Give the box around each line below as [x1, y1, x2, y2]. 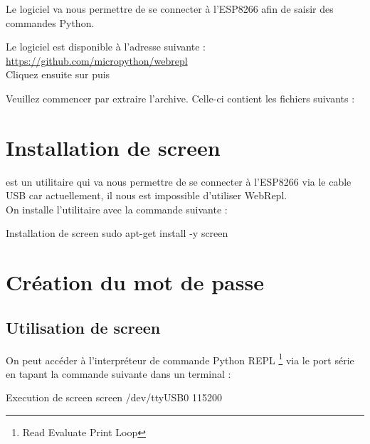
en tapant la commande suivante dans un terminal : [6, 366, 231, 381]
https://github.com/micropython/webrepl [6, 53, 188, 68]
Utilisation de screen [6, 316, 161, 338]
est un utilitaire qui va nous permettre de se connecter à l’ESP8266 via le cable [6, 174, 351, 189]
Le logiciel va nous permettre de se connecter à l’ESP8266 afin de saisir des [6, 1, 334, 16]
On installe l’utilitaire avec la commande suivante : [6, 201, 228, 216]
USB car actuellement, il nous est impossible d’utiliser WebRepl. [6, 188, 287, 203]
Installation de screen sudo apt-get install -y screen [6, 226, 228, 240]
